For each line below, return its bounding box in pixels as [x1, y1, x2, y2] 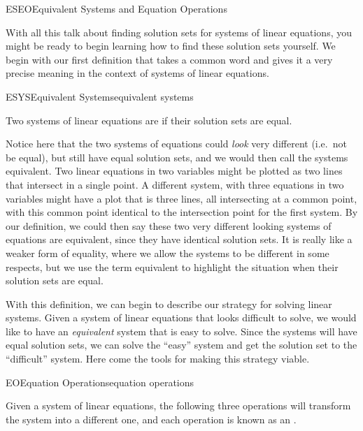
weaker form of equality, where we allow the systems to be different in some [6, 245, 329, 260]
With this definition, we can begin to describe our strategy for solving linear [6, 296, 332, 311]
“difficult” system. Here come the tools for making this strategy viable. [6, 351, 310, 366]
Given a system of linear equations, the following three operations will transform [6, 398, 351, 413]
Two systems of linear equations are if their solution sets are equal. [6, 112, 292, 127]
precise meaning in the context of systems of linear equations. [6, 66, 269, 80]
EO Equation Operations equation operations [6, 374, 194, 389]
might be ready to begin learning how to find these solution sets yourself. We [6, 38, 336, 53]
